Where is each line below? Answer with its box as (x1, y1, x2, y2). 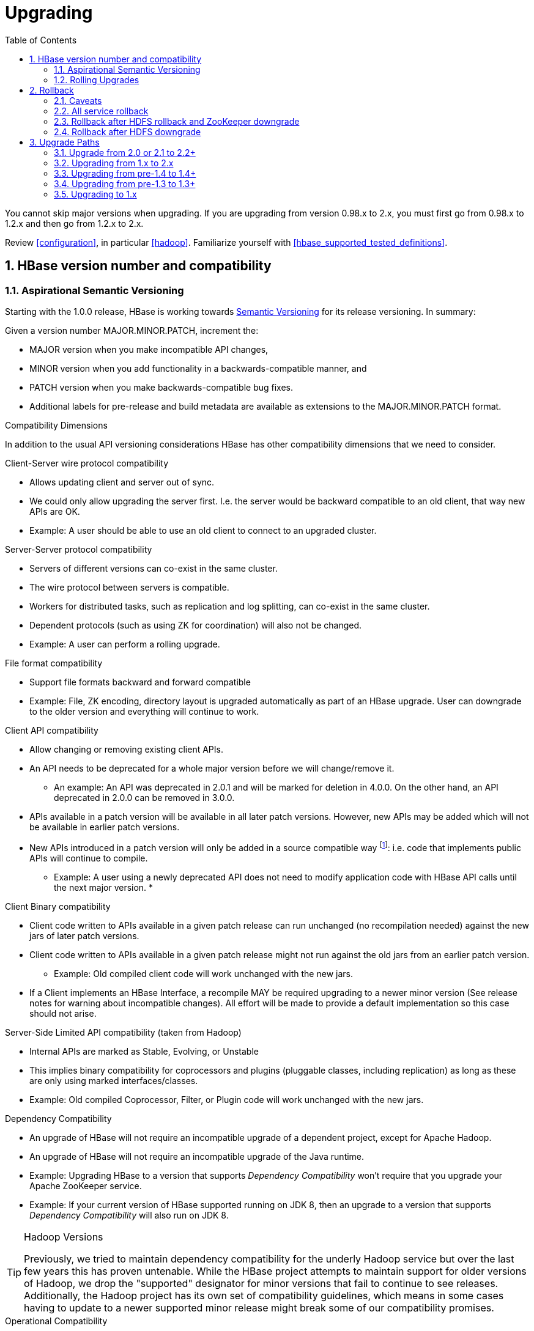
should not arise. (29, 1008, 97, 1019)
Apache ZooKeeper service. (29, 1180, 142, 1191)
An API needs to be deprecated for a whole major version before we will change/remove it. (29, 762, 395, 773)
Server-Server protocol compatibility (5, 544, 152, 555)
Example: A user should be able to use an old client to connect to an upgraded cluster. (29, 525, 377, 536)
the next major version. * (54, 882, 154, 893)
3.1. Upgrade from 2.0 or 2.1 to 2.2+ (54, 147, 196, 158)
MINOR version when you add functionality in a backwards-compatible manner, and (29, 363, 367, 374)
